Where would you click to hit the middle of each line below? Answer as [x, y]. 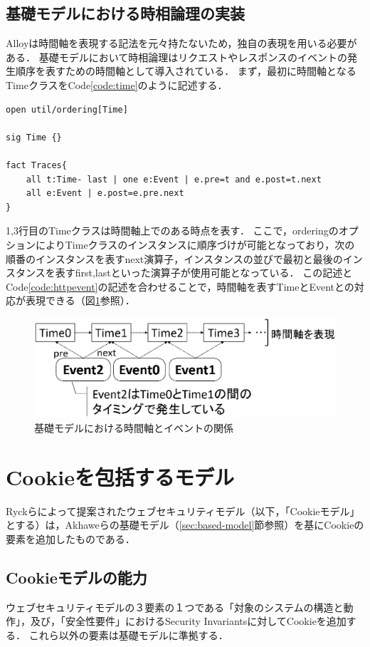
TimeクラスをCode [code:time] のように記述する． [117, 84]
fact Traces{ [36, 165]
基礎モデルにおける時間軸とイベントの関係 [134, 427]
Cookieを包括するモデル [120, 476]
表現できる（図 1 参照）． [80, 300]
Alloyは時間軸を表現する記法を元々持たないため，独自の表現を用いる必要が [181, 43]
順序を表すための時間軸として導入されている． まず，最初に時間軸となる [186, 71]
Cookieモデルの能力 [76, 577]
